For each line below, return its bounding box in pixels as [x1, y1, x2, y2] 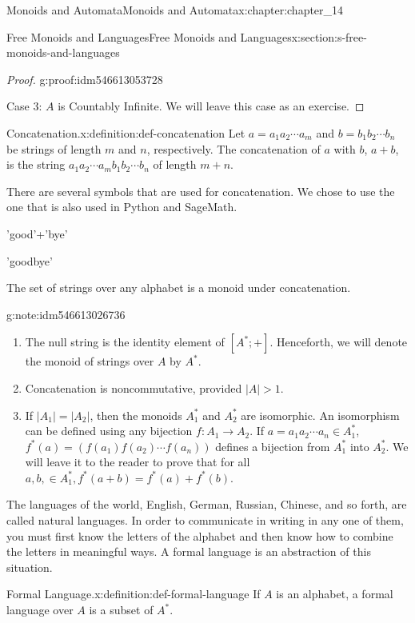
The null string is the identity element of [25, 333, 225, 350]
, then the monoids [90, 406, 182, 423]
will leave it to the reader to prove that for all [25, 453, 250, 470]
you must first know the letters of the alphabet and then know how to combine [6, 527, 393, 544]
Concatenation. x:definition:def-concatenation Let [6, 124, 245, 141]
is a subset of [89, 601, 154, 618]
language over [6, 601, 74, 618]
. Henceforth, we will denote [269, 333, 408, 350]
